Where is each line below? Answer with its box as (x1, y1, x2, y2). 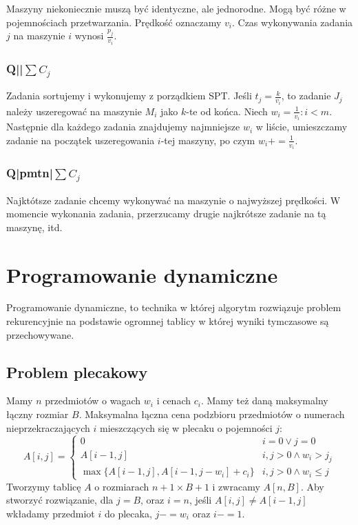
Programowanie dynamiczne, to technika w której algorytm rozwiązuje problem (6, 300, 341, 315)
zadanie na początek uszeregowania (6, 132, 155, 147)
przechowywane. (6, 327, 74, 341)
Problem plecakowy (6, 361, 148, 382)
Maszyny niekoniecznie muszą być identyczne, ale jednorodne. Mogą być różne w (6, 1, 346, 15)
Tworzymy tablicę (6, 479, 81, 493)
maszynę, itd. (6, 219, 63, 234)
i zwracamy (212, 479, 260, 493)
